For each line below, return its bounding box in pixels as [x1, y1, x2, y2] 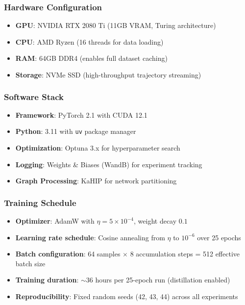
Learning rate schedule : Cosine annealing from [15, 232, 165, 242]
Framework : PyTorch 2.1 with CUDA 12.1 [15, 109, 147, 120]
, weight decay [134, 216, 177, 226]
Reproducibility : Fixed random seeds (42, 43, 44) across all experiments [15, 291, 238, 302]
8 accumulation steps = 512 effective [130, 249, 240, 259]
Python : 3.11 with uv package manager [15, 126, 136, 136]
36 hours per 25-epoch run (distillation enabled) [86, 275, 230, 285]
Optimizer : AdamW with [15, 216, 95, 226]
